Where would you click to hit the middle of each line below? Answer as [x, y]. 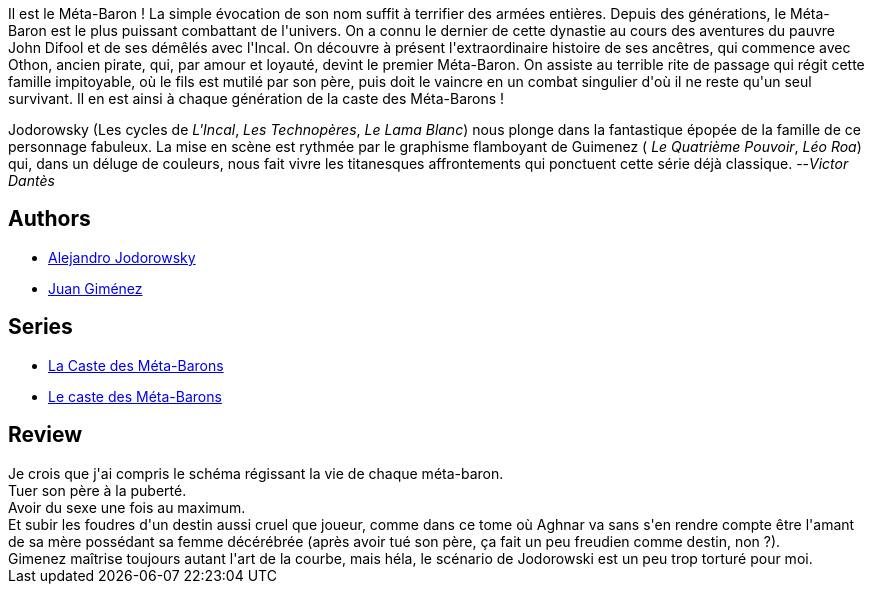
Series [40, 327]
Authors [49, 219]
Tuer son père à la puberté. [97, 490]
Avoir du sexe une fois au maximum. [127, 507]
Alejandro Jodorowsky [122, 257]
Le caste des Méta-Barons [135, 396]
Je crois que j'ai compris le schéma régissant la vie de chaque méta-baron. [256, 473]
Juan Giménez [95, 288]
